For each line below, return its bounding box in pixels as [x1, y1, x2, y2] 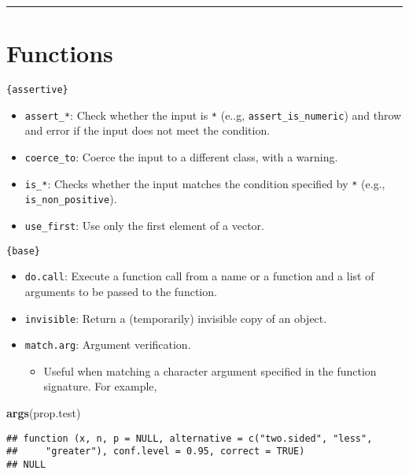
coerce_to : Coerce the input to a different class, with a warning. [24, 149, 338, 165]
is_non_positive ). [24, 191, 117, 207]
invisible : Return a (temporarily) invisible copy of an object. [24, 309, 327, 326]
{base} [6, 245, 40, 257]
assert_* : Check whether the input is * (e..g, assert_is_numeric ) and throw [24, 106, 402, 123]
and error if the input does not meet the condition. [24, 122, 271, 139]
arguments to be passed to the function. [24, 283, 217, 299]
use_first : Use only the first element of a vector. [24, 217, 264, 233]
